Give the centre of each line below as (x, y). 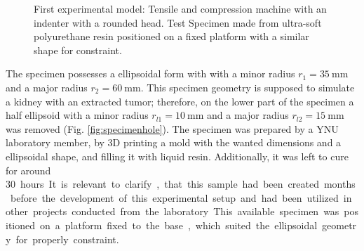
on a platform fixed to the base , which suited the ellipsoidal (179, 225)
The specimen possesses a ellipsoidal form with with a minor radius (150, 73)
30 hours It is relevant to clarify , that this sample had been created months (181, 184)
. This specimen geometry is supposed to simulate (248, 87)
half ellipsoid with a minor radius (77, 115)
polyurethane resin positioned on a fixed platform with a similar (171, 36)
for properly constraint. (67, 239)
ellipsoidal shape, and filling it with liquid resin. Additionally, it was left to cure (177, 156)
